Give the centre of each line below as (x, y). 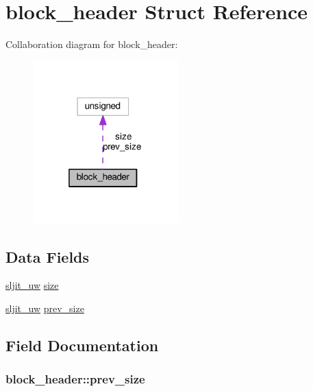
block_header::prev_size (75, 379)
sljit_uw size (32, 285)
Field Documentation (82, 345)
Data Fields (48, 256)
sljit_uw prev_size (45, 308)
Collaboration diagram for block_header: (92, 44)
